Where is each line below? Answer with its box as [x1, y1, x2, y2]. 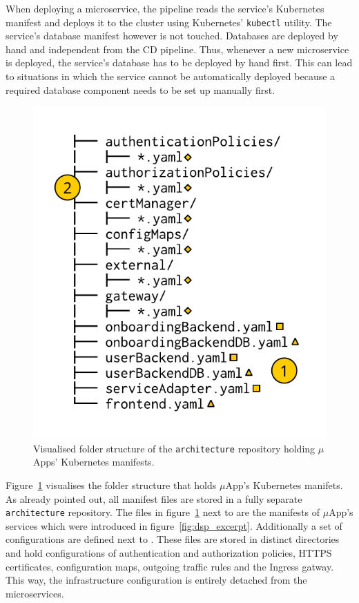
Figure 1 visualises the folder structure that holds [6, 477, 217, 492]
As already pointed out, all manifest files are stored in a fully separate [6, 491, 302, 506]
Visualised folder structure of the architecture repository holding [33, 441, 316, 455]
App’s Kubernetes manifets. [225, 477, 343, 492]
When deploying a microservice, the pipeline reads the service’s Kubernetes [6, 1, 324, 15]
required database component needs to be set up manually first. [6, 82, 275, 97]
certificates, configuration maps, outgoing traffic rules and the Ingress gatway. [6, 559, 334, 573]
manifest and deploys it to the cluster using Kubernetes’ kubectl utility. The [6, 15, 332, 29]
